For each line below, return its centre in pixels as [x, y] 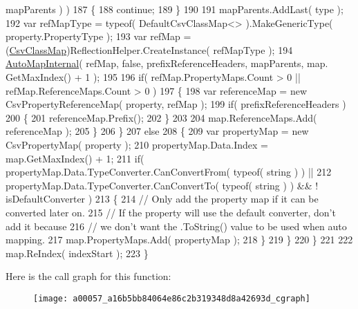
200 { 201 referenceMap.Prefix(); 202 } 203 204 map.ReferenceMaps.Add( [161, 117]
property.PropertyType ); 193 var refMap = [98, 36]
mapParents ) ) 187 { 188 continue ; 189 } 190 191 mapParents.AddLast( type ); [175, 9]
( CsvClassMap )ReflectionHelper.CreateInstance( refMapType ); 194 [149, 49]
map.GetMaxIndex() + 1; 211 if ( [75, 158]
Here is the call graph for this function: [88, 276]
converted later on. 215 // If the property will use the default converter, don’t [171, 212]
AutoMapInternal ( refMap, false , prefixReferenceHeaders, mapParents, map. [167, 63]
